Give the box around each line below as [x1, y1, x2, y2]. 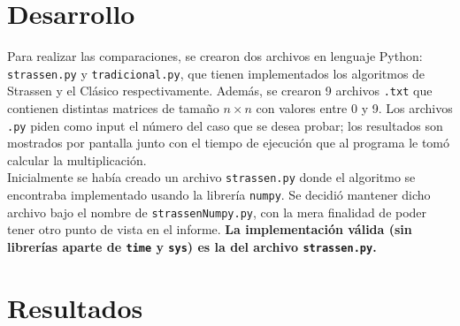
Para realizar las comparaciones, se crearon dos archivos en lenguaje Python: [7, 47, 423, 65]
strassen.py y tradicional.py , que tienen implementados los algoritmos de [7, 64, 425, 82]
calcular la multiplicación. [7, 150, 147, 169]
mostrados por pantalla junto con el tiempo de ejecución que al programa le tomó [7, 133, 450, 152]
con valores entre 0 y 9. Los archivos [256, 99, 453, 118]
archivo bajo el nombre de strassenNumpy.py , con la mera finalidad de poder [7, 202, 427, 221]
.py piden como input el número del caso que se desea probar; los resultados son [7, 116, 443, 134]
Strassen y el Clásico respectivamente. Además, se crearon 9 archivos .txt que [7, 81, 433, 100]
